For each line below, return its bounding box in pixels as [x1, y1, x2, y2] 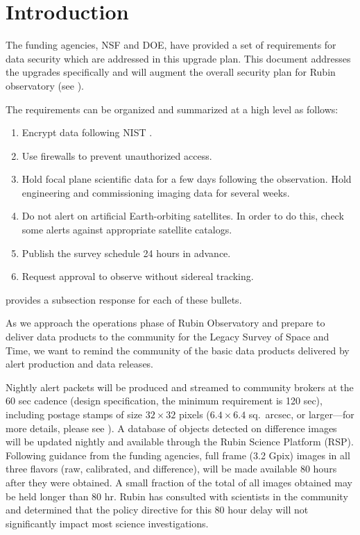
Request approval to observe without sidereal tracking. [22, 269, 254, 283]
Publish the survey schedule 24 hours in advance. [22, 245, 231, 260]
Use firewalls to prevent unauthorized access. [22, 148, 212, 163]
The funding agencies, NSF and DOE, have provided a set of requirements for [6, 38, 336, 52]
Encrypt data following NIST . [22, 125, 153, 140]
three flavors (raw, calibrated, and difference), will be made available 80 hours [6, 461, 337, 476]
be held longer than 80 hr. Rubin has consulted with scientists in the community [6, 488, 348, 503]
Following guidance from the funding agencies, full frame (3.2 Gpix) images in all [6, 447, 350, 462]
